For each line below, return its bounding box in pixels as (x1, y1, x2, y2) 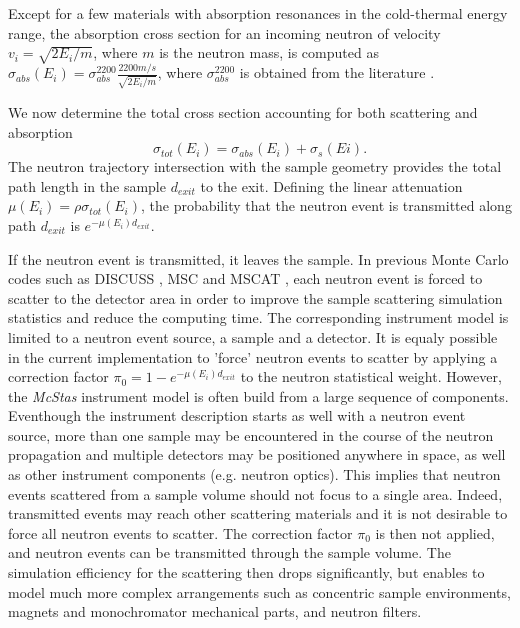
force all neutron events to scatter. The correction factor (8, 522, 353, 543)
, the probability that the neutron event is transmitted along (140, 195, 512, 216)
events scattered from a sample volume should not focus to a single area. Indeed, (8, 483, 503, 504)
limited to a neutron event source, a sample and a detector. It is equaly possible (8, 326, 498, 347)
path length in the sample (8, 175, 166, 196)
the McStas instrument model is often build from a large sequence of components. (8, 385, 509, 406)
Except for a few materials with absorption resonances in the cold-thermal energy (8, 3, 508, 23)
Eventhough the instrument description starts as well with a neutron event (8, 405, 466, 426)
